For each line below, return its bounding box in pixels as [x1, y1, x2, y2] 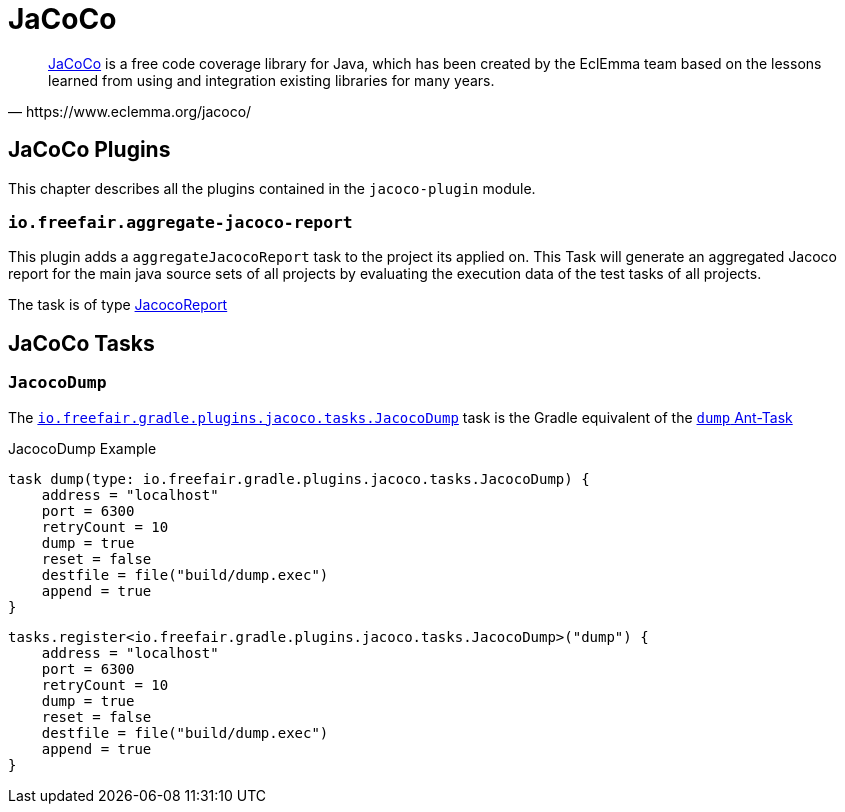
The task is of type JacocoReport [8, 296, 228, 314]
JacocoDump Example [8, 439, 157, 457]
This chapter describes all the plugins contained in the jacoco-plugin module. [8, 179, 536, 197]
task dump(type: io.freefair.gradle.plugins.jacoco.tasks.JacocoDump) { [8, 470, 590, 487]
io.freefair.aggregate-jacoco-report [8, 212, 353, 232]
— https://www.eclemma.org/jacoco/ [8, 102, 252, 120]
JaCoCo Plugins [8, 137, 171, 163]
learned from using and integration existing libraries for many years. [48, 71, 495, 89]
